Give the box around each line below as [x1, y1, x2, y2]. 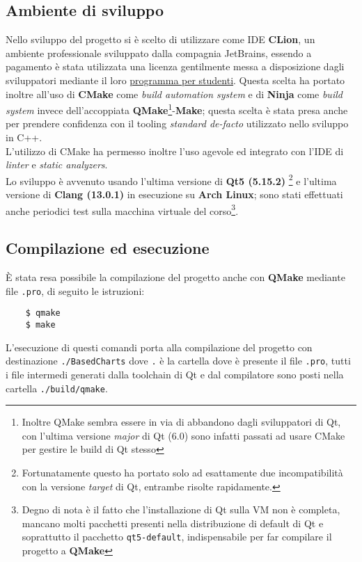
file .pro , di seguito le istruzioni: [6, 283, 145, 298]
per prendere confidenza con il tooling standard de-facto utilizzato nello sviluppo [6, 116, 349, 131]
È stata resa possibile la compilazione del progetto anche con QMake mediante [6, 270, 345, 284]
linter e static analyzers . [6, 157, 108, 172]
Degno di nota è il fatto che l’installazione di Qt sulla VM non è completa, [22, 502, 340, 517]
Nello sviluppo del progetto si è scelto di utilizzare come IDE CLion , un [6, 32, 315, 47]
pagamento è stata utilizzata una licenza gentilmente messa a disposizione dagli [6, 59, 345, 74]
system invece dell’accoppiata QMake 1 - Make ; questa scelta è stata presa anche [6, 101, 348, 117]
